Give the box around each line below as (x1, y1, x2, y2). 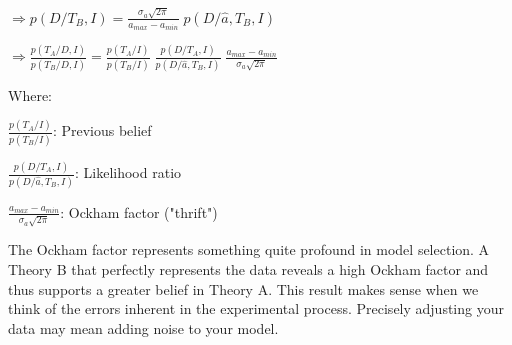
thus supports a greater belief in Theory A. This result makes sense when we (8, 278, 479, 299)
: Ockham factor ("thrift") (60, 201, 218, 222)
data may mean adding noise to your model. (8, 317, 279, 338)
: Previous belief (52, 120, 152, 141)
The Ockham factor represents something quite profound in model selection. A (8, 239, 490, 260)
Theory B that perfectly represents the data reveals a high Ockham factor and (8, 258, 489, 279)
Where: (8, 84, 52, 105)
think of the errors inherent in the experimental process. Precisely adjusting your (8, 298, 504, 319)
